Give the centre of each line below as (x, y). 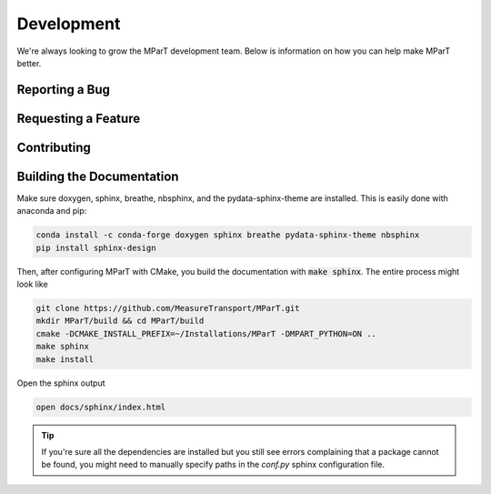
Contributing (54, 147)
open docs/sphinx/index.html (101, 407)
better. (29, 63)
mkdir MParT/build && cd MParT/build (120, 321)
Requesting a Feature (79, 118)
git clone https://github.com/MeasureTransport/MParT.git (168, 308)
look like (33, 284)
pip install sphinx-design (96, 247)
